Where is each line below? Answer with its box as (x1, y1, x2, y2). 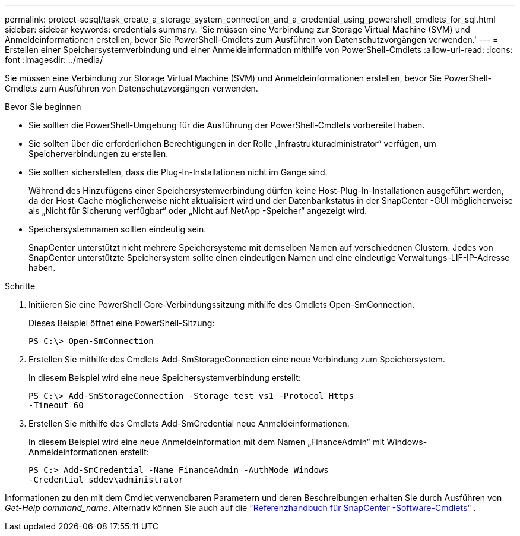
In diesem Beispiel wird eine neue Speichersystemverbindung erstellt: (28, 373, 301, 383)
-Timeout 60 (28, 401, 84, 410)
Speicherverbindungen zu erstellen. (28, 149, 169, 159)
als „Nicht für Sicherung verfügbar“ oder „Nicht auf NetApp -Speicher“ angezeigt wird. (28, 206, 367, 216)
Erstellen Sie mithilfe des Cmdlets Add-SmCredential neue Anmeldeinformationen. (28, 418, 350, 428)
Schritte (5, 281, 36, 291)
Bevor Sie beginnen (5, 102, 81, 112)
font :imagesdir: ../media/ (5, 55, 103, 65)
